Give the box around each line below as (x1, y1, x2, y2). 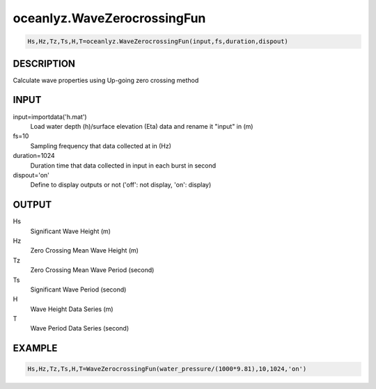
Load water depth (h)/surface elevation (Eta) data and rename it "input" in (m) (30, 122, 253, 130)
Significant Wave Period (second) (30, 285, 127, 294)
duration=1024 (13, 152, 55, 160)
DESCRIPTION (13, 58, 76, 70)
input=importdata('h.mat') (13, 112, 87, 121)
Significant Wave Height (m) (30, 227, 111, 235)
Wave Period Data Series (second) (30, 324, 130, 333)
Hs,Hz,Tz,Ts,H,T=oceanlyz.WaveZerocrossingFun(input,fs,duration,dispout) (27, 38, 289, 45)
